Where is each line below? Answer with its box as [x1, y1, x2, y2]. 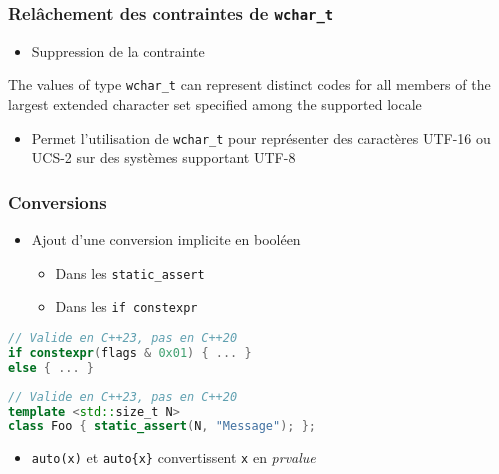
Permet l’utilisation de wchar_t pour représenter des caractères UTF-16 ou [31, 127, 491, 148]
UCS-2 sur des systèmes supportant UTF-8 [31, 147, 296, 168]
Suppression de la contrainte [31, 40, 205, 61]
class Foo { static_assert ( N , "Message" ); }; [8, 419, 316, 434]
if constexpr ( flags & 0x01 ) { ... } [8, 345, 252, 360]
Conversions [8, 189, 107, 214]
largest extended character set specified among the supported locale [8, 94, 422, 115]
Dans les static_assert [55, 262, 205, 283]
